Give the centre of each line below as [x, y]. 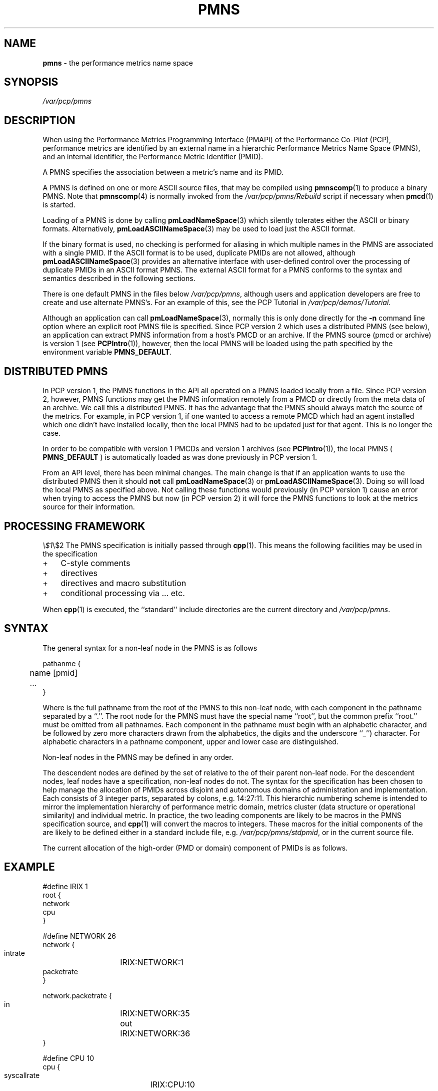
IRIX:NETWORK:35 [155, 1013]
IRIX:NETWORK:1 [152, 962]
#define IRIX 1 [65, 886]
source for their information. [89, 507]
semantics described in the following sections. [119, 279]
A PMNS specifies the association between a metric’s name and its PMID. [163, 172]
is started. [59, 205]
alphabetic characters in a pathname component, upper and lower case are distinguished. [190, 741]
